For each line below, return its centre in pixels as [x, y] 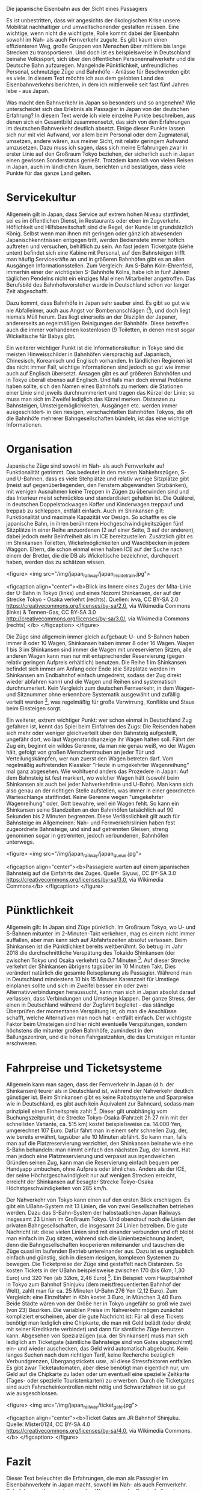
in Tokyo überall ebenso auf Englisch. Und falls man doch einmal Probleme [99, 380]
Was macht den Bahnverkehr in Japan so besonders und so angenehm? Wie [101, 103]
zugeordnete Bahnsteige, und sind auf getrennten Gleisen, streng [87, 829]
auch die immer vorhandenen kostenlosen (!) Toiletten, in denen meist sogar [101, 330]
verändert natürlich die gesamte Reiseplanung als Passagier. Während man [99, 973]
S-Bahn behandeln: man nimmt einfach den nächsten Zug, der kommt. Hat [98, 1150]
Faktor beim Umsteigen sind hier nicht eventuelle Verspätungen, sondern [97, 1024]
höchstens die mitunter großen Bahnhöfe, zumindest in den [80, 1031]
